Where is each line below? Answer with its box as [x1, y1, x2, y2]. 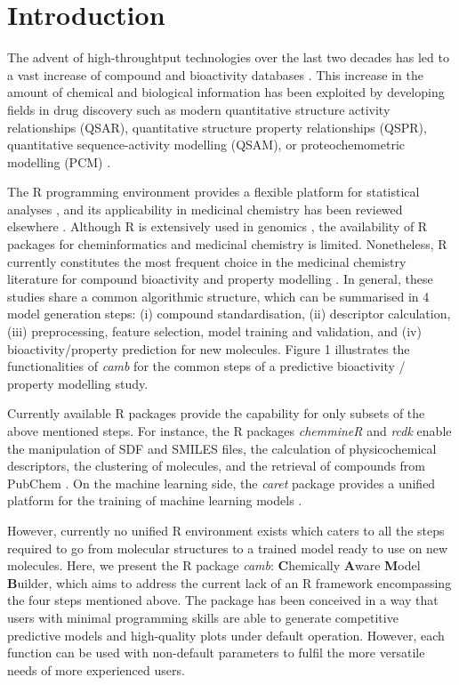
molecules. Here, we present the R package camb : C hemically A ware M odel [7, 556, 421, 575]
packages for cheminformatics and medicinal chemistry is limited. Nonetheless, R [7, 235, 447, 254]
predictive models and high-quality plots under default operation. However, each [7, 625, 445, 644]
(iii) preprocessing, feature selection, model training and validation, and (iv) [7, 322, 422, 341]
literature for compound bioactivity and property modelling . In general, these [7, 270, 433, 288]
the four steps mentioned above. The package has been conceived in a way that [7, 591, 439, 609]
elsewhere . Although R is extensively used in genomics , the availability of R [7, 217, 428, 236]
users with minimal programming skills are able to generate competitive [7, 608, 399, 626]
